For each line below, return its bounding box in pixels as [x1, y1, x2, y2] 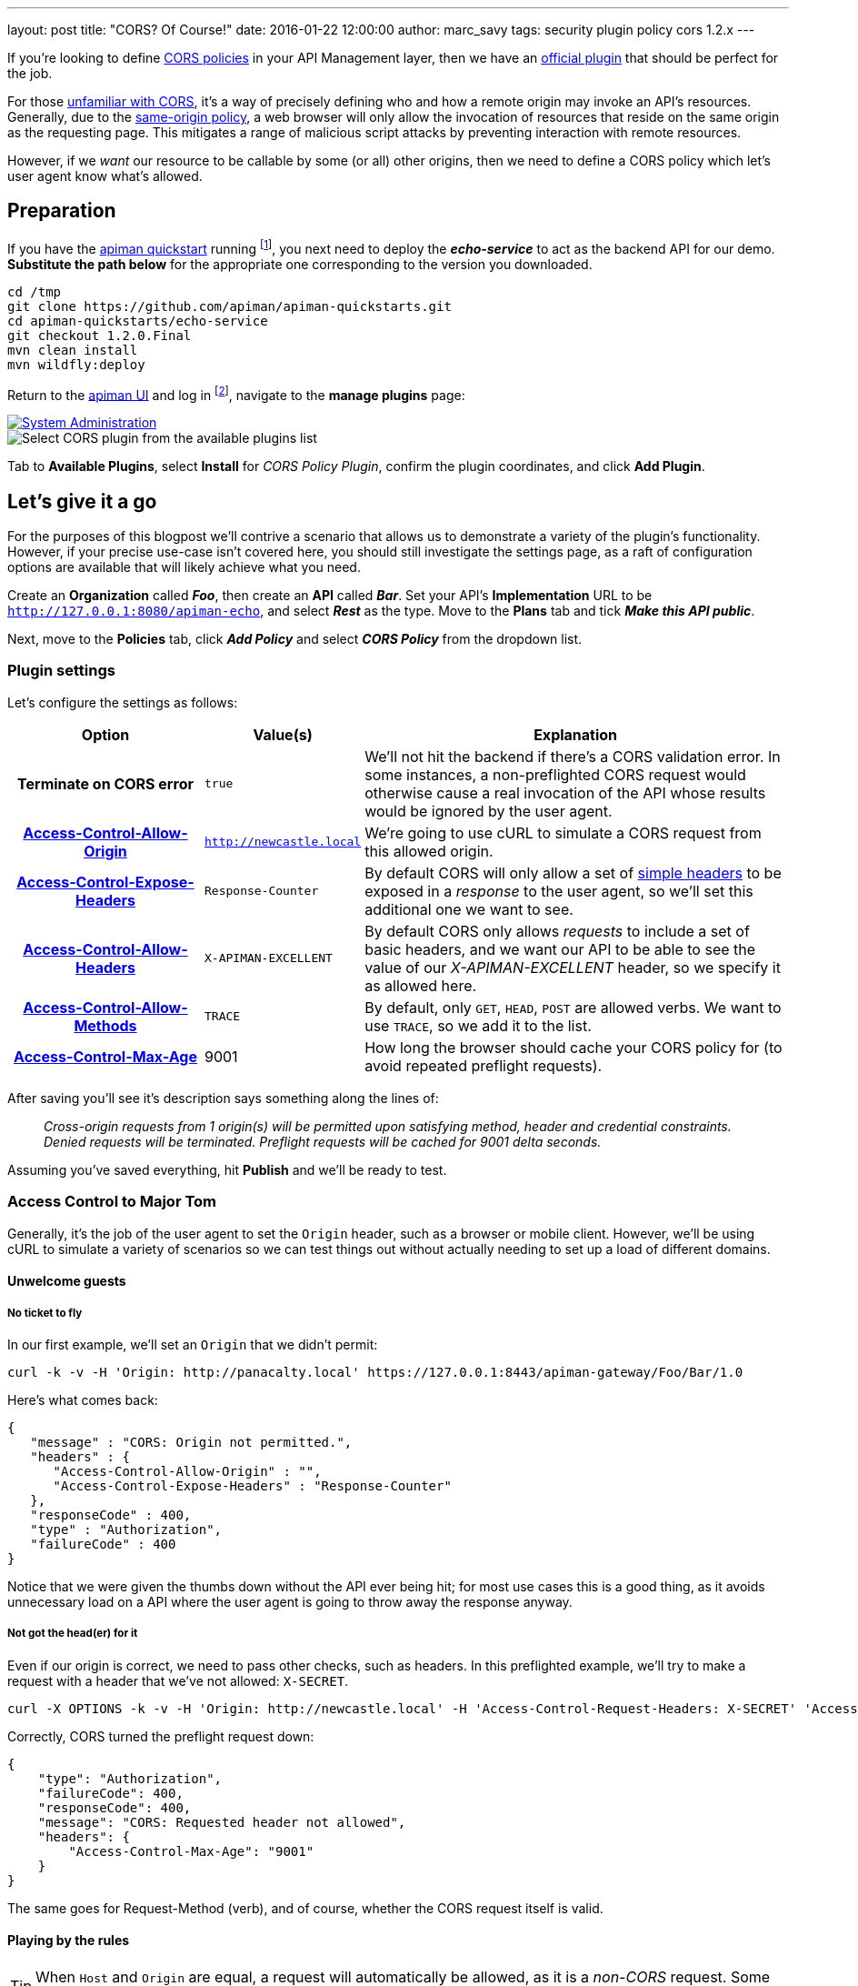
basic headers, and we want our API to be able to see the [364, 939, 756, 958]
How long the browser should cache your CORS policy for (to [364, 1038, 783, 1057]
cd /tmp [7, 284, 62, 299]
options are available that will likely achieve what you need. [7, 559, 361, 575]
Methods [74, 1016, 137, 1035]
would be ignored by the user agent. [364, 801, 613, 820]
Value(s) [253, 725, 313, 744]
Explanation [534, 725, 618, 744]
